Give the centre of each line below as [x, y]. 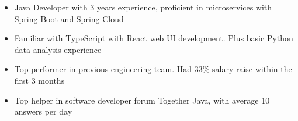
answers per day [43, 111]
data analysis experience [58, 49]
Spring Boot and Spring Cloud [69, 18]
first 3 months [39, 80]
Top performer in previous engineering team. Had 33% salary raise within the [153, 69]
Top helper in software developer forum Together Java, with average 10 [142, 100]
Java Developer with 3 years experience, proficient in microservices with [143, 7]
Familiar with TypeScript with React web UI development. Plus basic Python [154, 38]
